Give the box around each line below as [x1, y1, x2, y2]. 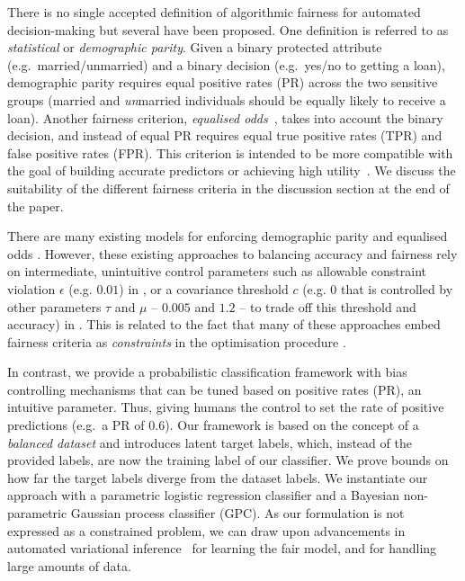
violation [7, 279, 56, 298]
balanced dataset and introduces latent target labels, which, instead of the [7, 433, 412, 451]
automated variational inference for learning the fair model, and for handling [7, 539, 437, 558]
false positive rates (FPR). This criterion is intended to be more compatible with [7, 143, 453, 162]
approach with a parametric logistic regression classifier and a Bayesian [7, 486, 400, 505]
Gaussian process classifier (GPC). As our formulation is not [70, 504, 405, 523]
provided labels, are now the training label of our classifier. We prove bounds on [7, 451, 449, 469]
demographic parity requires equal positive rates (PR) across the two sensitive [7, 73, 438, 92]
